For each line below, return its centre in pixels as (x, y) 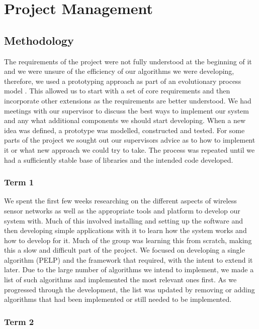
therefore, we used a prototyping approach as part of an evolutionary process (123, 81)
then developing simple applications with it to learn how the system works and (125, 230)
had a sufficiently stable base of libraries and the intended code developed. (119, 159)
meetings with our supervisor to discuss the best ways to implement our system (126, 110)
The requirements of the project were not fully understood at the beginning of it (128, 61)
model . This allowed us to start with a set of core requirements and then (117, 91)
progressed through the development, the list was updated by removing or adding (129, 289)
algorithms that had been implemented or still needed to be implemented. (118, 299)
